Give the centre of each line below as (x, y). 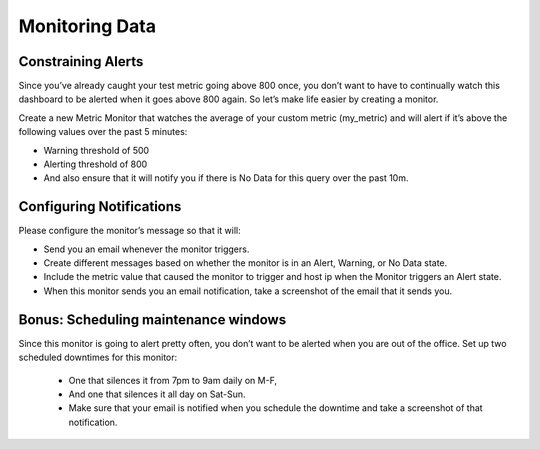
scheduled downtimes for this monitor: (98, 357)
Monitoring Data (87, 26)
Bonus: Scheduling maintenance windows (152, 319)
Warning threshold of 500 (96, 150)
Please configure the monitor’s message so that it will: (130, 231)
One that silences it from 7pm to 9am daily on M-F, (173, 380)
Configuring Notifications (100, 206)
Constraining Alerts (81, 61)
